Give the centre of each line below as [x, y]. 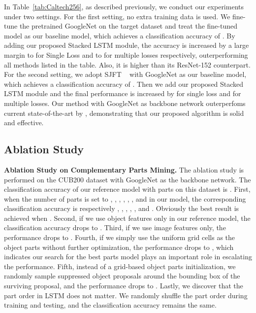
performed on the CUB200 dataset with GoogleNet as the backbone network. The [128, 179]
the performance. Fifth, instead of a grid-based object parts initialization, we [120, 266]
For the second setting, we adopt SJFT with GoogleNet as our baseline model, [125, 74]
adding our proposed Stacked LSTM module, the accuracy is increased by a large [127, 45]
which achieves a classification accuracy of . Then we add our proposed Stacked [124, 84]
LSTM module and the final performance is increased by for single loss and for [123, 93]
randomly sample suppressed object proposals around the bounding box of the [122, 276]
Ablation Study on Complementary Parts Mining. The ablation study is [124, 169]
